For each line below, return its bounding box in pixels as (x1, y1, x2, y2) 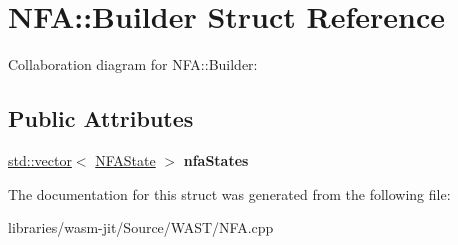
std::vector (8, 149, 72, 170)
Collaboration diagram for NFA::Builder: (8, 54, 258, 75)
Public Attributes (8, 103, 194, 134)
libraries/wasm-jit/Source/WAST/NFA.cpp (8, 217, 274, 238)
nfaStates (183, 149, 249, 170)
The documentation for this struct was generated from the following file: (8, 183, 451, 204)
